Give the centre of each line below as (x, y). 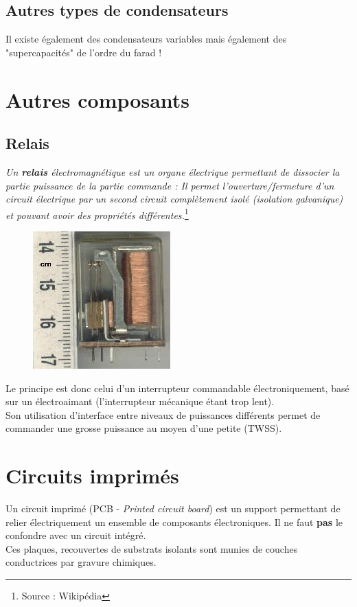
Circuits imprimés (92, 476)
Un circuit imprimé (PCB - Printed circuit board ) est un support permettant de (173, 508)
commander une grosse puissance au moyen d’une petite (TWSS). (144, 428)
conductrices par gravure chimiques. (81, 562)
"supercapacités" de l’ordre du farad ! (84, 52)
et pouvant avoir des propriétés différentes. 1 (97, 214)
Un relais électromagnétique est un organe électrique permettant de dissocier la (173, 171)
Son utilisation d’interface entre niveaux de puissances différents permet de (163, 414)
